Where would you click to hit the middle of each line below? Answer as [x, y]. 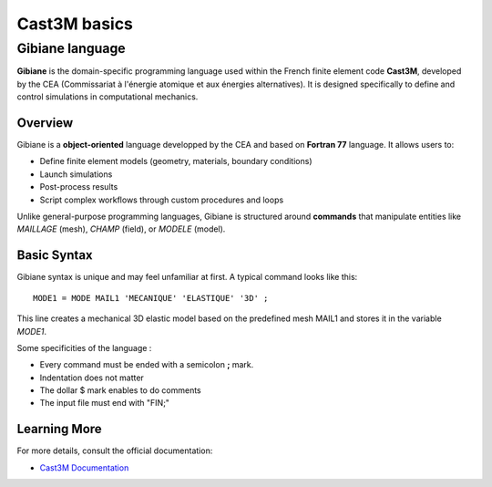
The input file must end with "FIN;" [105, 403]
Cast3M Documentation [84, 467]
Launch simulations [76, 174]
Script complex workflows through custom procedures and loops [162, 200]
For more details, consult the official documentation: [115, 451]
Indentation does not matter [92, 378]
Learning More [59, 429]
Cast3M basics [75, 24]
